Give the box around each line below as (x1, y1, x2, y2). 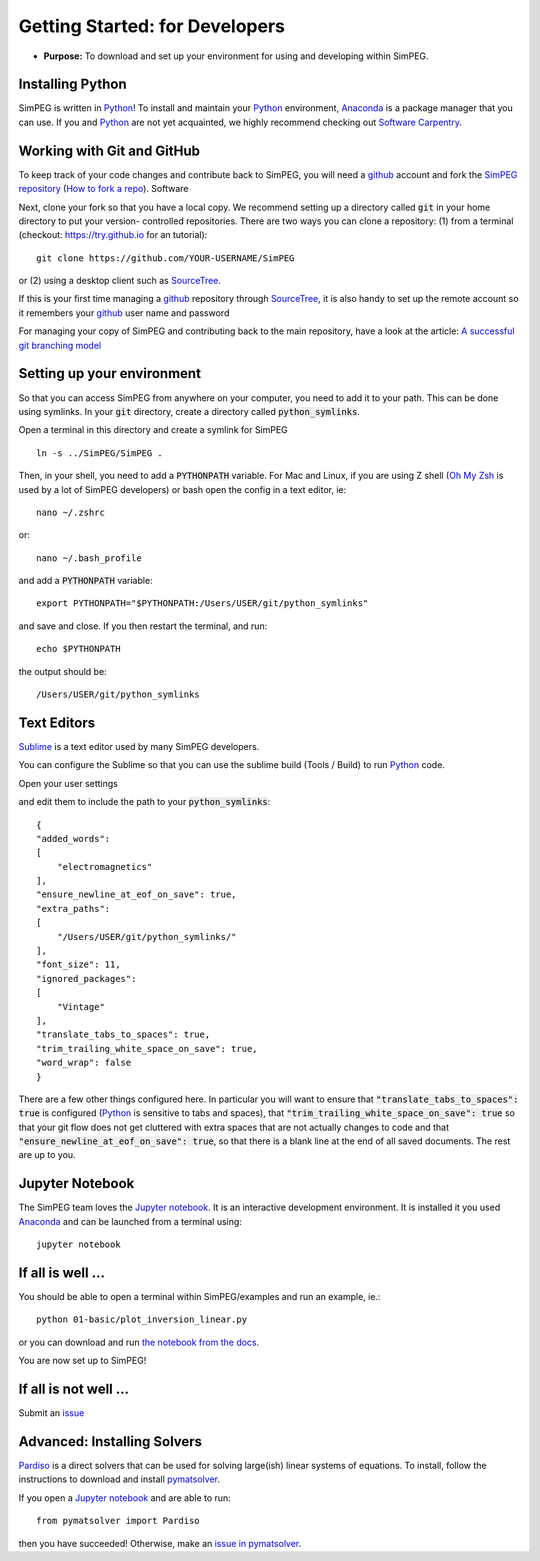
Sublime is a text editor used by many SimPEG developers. (18, 740, 260, 752)
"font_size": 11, (36, 959, 121, 970)
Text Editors (18, 714, 95, 731)
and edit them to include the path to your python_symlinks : (18, 796, 271, 808)
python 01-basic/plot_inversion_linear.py (36, 1314, 248, 1325)
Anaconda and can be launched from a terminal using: (18, 1215, 242, 1227)
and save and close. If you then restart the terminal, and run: (18, 620, 268, 632)
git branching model (18, 339, 102, 351)
